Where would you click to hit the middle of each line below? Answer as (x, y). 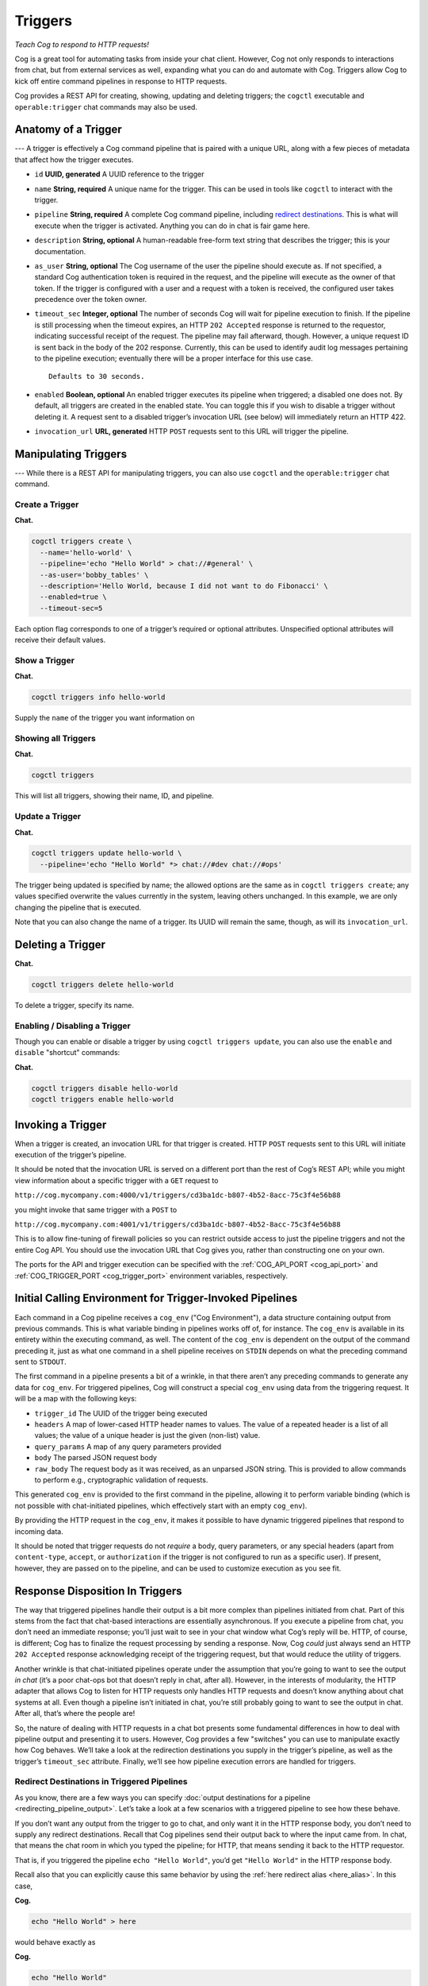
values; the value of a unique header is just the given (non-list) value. (147, 1435)
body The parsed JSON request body (96, 1458)
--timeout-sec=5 (71, 608)
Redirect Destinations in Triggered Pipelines (101, 1782)
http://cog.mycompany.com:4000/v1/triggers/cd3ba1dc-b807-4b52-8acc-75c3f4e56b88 (178, 1195)
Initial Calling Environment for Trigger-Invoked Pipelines (156, 1298)
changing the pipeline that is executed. (78, 907)
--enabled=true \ (73, 597)
